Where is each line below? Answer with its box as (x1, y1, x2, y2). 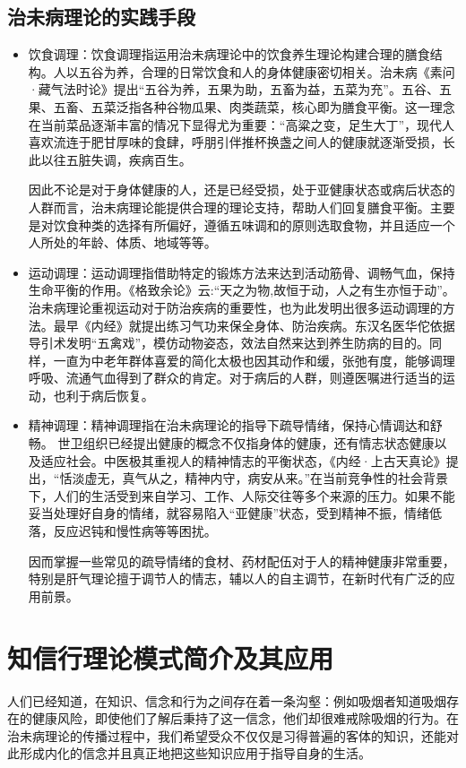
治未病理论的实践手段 (7, 3, 195, 30)
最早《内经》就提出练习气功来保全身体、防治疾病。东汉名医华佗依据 (53, 315, 455, 334)
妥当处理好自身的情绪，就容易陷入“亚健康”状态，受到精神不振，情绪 (28, 504, 430, 522)
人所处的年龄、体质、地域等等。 (28, 233, 217, 252)
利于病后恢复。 (65, 385, 154, 404)
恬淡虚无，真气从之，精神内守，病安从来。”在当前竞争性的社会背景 (59, 469, 449, 488)
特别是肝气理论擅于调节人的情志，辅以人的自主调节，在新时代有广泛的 (28, 569, 443, 588)
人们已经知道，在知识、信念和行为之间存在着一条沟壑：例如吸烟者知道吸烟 (7, 691, 446, 710)
